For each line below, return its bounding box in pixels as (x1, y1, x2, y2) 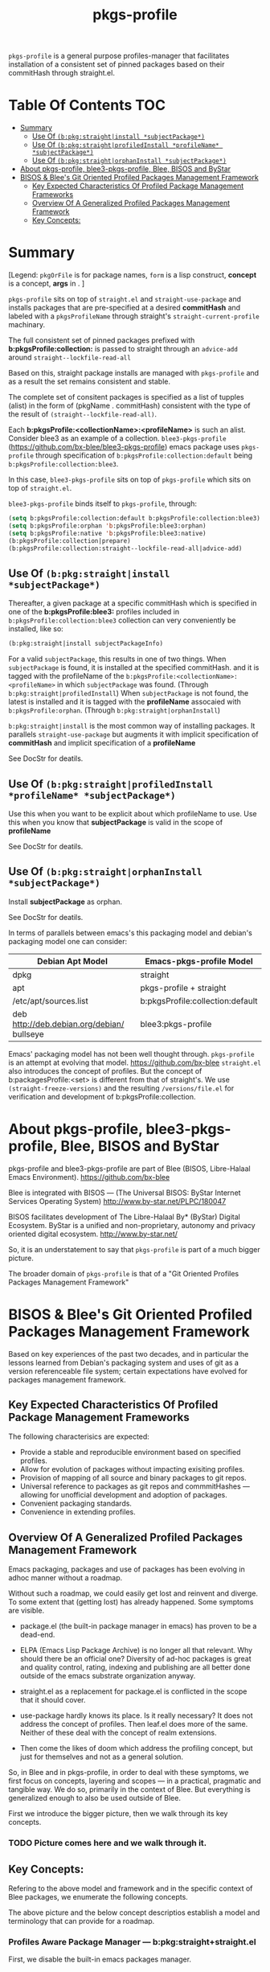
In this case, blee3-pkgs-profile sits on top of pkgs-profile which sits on (8, 475, 252, 484)
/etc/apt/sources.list (12, 995, 88, 1006)
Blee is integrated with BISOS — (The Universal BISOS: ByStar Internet (8, 1188, 241, 1198)
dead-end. (19, 1630, 55, 1640)
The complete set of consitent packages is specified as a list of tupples (8, 392, 244, 402)
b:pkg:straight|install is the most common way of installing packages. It (8, 721, 256, 731)
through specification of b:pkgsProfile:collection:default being (35, 450, 253, 460)
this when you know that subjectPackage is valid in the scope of (8, 817, 223, 827)
